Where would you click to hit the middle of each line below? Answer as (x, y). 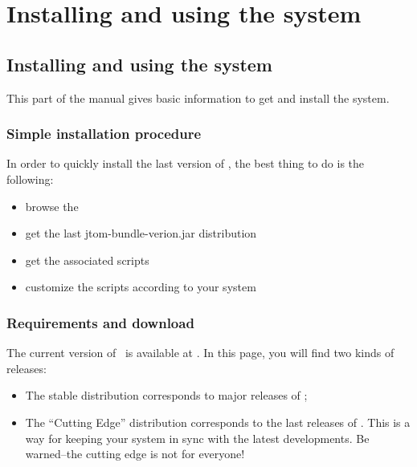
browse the (52, 206)
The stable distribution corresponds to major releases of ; (166, 395)
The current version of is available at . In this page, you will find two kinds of (200, 353)
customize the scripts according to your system (141, 287)
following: (30, 179)
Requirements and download (100, 322)
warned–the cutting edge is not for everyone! (135, 454)
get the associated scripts (87, 260)
